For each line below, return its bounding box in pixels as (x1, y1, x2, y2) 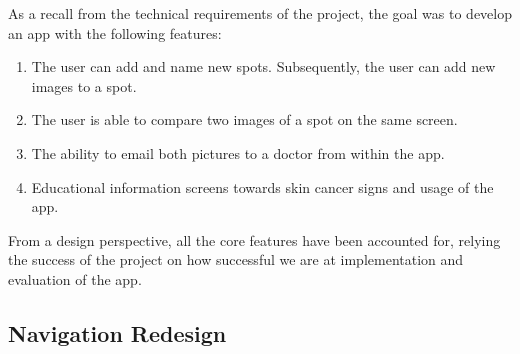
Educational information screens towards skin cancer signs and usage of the (31, 176, 494, 197)
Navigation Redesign (8, 317, 227, 348)
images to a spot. (31, 75, 137, 96)
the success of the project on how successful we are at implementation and (8, 249, 464, 270)
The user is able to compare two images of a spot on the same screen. (31, 109, 458, 130)
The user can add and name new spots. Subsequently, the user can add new (31, 56, 496, 77)
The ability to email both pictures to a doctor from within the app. (31, 142, 445, 163)
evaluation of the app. (8, 268, 142, 289)
